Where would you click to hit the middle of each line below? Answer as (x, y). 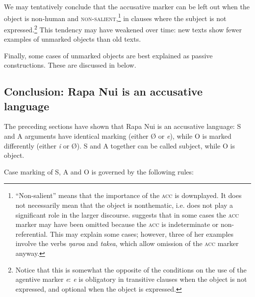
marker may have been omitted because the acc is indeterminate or (117, 224)
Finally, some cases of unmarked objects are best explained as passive (108, 55)
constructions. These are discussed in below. (70, 65)
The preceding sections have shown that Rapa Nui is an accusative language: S (123, 126)
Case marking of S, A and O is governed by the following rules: (99, 171)
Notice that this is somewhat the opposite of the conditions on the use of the (131, 269)
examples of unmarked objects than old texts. (73, 39)
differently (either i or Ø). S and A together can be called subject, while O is (119, 145)
